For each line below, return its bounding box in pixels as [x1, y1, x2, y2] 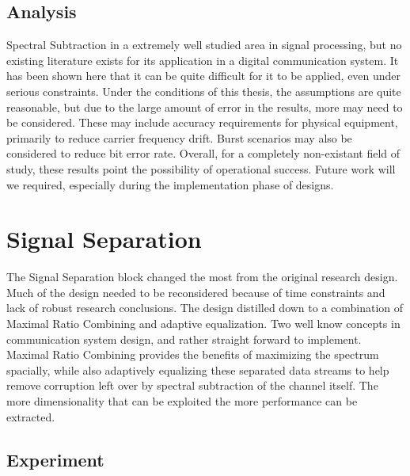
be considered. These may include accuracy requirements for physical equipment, [6, 114, 398, 131]
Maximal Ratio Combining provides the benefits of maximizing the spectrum [6, 346, 379, 363]
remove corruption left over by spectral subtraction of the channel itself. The [6, 377, 378, 394]
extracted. [6, 408, 55, 425]
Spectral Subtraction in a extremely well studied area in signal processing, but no [6, 36, 402, 53]
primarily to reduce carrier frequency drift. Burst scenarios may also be [6, 129, 352, 146]
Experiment [6, 447, 104, 471]
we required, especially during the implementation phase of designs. [6, 176, 334, 192]
